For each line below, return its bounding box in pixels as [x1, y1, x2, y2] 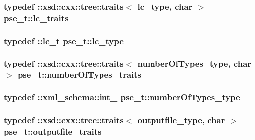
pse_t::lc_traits [4, 11, 69, 24]
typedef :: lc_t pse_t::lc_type [4, 34, 124, 47]
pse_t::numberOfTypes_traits [17, 68, 142, 81]
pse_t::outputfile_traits [4, 125, 102, 138]
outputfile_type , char [137, 114, 225, 126]
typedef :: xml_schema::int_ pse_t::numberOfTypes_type [4, 91, 240, 103]
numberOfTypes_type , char [137, 57, 252, 69]
